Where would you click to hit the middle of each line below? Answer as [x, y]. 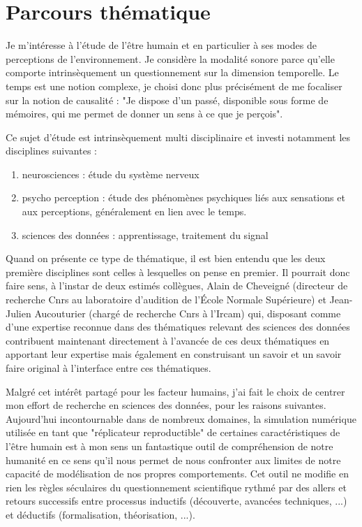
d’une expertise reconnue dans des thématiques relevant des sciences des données [178, 327]
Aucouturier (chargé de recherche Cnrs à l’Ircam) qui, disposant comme [188, 313]
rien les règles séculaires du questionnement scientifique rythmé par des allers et [176, 487]
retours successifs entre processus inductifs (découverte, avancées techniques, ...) [176, 501]
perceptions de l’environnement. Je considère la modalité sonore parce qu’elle [170, 58]
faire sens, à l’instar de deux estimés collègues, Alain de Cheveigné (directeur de [177, 286]
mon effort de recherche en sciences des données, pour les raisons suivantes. [166, 405]
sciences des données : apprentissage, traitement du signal [145, 234]
